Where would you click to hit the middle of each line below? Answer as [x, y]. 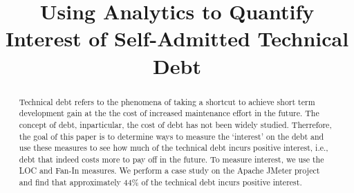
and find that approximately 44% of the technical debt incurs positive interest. [160, 182]
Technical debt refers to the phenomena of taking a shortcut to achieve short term [167, 101]
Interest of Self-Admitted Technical [177, 38]
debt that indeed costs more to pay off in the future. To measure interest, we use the [171, 159]
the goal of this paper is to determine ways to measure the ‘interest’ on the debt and [171, 136]
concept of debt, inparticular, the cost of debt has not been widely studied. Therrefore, [175, 124]
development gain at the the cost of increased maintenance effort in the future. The [169, 113]
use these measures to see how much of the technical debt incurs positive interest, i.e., [174, 148]
